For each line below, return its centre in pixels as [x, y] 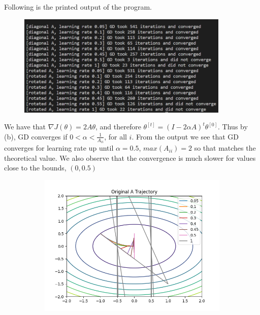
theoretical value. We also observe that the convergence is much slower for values [130, 157]
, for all [116, 136]
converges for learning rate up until [59, 148]
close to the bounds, [35, 168]
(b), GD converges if [36, 136]
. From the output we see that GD [185, 136]
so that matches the [225, 148]
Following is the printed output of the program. [78, 7]
